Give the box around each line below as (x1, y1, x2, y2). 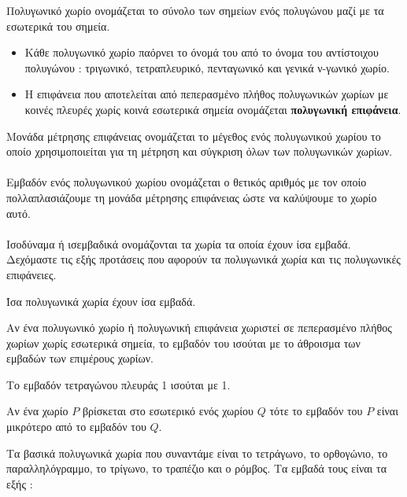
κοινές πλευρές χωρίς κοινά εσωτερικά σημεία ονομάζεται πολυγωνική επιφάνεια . (24, 101, 401, 117)
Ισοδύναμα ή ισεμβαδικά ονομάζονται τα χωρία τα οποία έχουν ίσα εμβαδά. (6, 235, 351, 252)
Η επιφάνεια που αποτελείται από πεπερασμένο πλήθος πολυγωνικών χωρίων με (24, 86, 389, 102)
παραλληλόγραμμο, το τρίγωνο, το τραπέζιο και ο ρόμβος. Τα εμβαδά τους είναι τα (6, 460, 387, 477)
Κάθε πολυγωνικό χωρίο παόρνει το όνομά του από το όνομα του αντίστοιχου (24, 44, 379, 61)
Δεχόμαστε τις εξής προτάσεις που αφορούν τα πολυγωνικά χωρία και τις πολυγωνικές (6, 251, 401, 267)
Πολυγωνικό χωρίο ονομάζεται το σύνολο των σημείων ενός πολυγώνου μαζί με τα (6, 2, 384, 18)
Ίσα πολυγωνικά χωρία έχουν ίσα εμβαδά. (6, 293, 196, 309)
